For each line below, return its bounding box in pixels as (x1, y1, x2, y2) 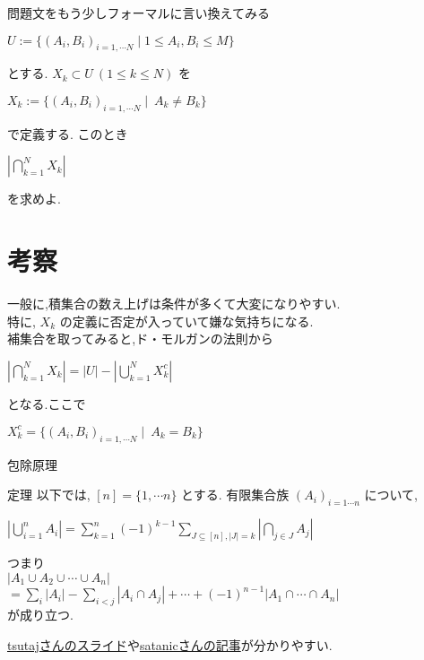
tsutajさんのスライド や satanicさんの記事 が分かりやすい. (7, 635, 333, 654)
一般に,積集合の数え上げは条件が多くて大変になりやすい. (7, 294, 341, 313)
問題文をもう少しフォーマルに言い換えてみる (7, 4, 270, 22)
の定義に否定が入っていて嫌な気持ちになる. (59, 311, 314, 330)
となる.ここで (7, 394, 86, 412)
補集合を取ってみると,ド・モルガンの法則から (7, 329, 273, 348)
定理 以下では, (7, 485, 91, 504)
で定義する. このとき (7, 124, 128, 143)
